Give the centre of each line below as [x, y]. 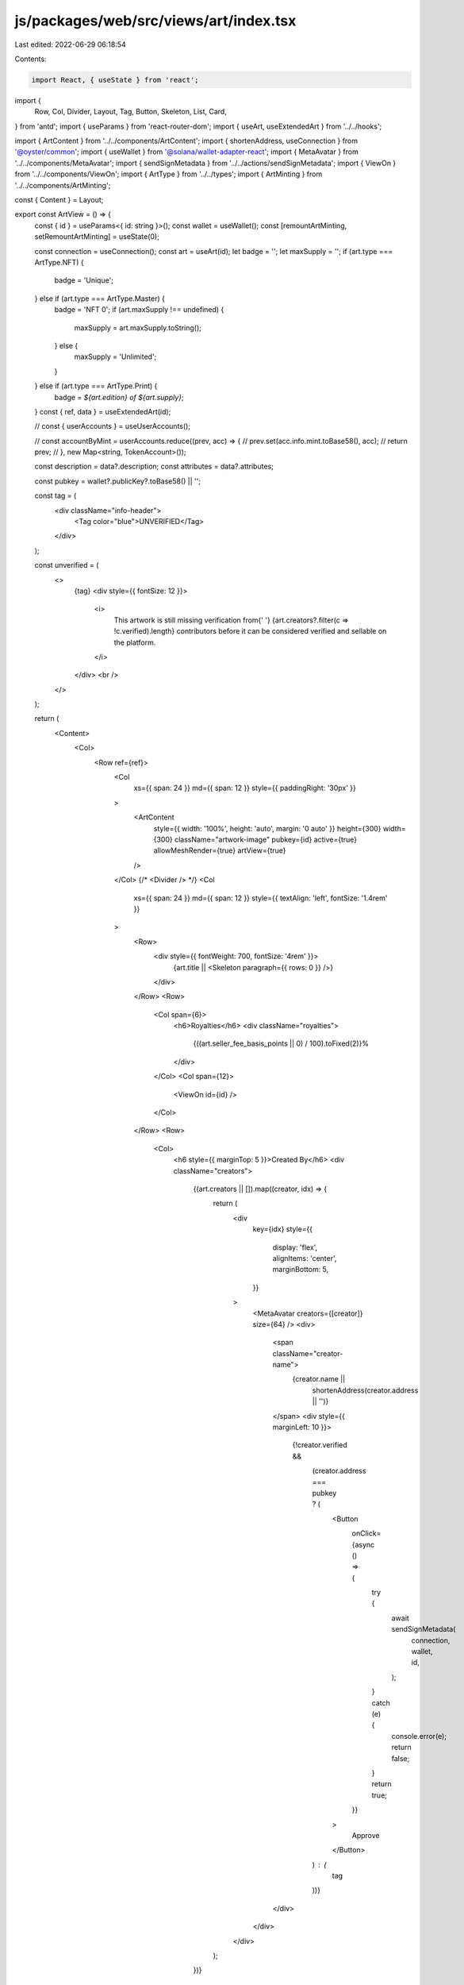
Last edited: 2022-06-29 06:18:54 [70, 44]
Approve [366, 1835]
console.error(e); [419, 1736]
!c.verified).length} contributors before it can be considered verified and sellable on [250, 631]
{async [363, 1544]
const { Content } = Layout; [59, 200]
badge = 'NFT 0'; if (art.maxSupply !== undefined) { [139, 310]
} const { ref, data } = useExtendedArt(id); [103, 411]
